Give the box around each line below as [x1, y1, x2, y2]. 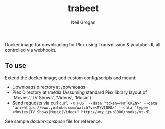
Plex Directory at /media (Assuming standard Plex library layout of [12, 89, 147, 95]
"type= [134, 105, 148, 110]
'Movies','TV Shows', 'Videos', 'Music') [12, 94, 92, 100]
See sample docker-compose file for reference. [5, 118, 102, 124]
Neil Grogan [71, 19, 96, 25]
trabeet [67, 3, 99, 14]
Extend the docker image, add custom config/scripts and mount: [5, 75, 137, 81]
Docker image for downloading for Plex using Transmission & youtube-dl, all [5, 42, 161, 47]
